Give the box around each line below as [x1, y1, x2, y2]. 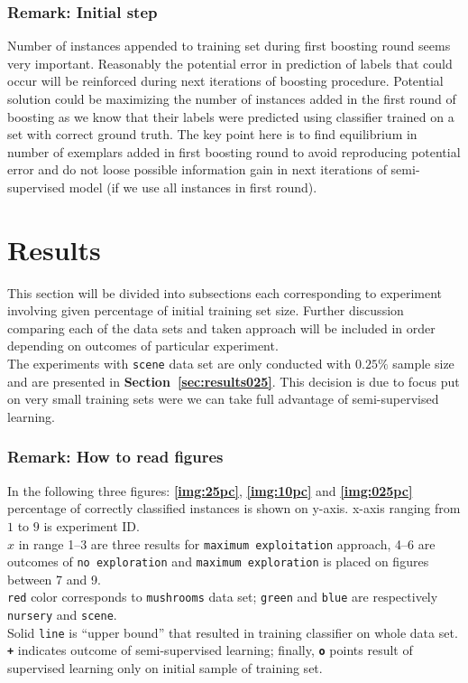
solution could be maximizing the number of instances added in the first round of [7, 89, 456, 108]
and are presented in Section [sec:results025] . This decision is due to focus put [7, 371, 460, 390]
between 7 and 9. [7, 569, 101, 588]
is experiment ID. [43, 516, 140, 535]
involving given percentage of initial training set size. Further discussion [7, 301, 404, 320]
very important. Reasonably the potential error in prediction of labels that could [7, 53, 453, 72]
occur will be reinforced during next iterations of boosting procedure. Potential [7, 71, 444, 90]
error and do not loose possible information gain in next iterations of [7, 160, 387, 179]
